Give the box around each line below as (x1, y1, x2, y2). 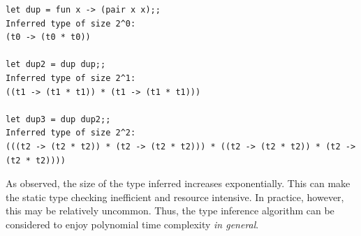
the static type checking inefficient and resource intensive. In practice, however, (6, 189, 344, 204)
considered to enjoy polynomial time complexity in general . (6, 216, 259, 231)
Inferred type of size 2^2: (6, 128, 136, 138)
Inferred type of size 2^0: (6, 18, 136, 29)
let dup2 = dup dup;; (6, 59, 106, 70)
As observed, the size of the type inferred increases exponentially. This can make (6, 176, 351, 191)
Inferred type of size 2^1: (6, 73, 136, 83)
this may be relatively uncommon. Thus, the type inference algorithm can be (6, 203, 334, 218)
